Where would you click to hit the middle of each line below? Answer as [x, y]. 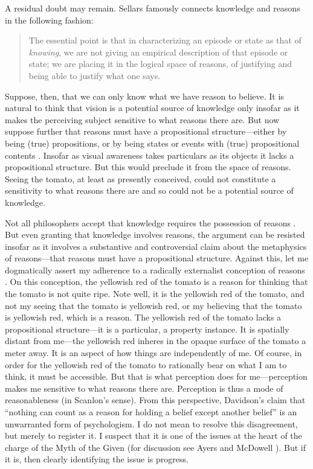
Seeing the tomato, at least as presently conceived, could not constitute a [140, 178]
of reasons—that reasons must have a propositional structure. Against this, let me [157, 258]
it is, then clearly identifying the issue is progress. [97, 459]
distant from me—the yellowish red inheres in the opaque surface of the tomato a [156, 341]
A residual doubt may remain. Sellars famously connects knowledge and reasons [153, 8]
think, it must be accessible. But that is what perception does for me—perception [156, 376]
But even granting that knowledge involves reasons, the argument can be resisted [155, 235]
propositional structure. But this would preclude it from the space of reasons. [148, 167]
